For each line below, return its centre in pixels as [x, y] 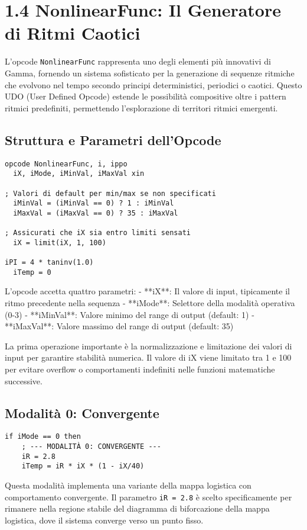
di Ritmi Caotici [73, 33]
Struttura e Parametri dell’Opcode [113, 139]
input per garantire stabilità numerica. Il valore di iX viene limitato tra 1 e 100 [148, 357]
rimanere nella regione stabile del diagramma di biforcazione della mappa [137, 508]
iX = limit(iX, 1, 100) [60, 242]
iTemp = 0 [32, 272]
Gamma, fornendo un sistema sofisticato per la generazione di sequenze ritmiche [150, 73]
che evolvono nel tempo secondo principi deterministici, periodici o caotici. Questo [153, 84]
